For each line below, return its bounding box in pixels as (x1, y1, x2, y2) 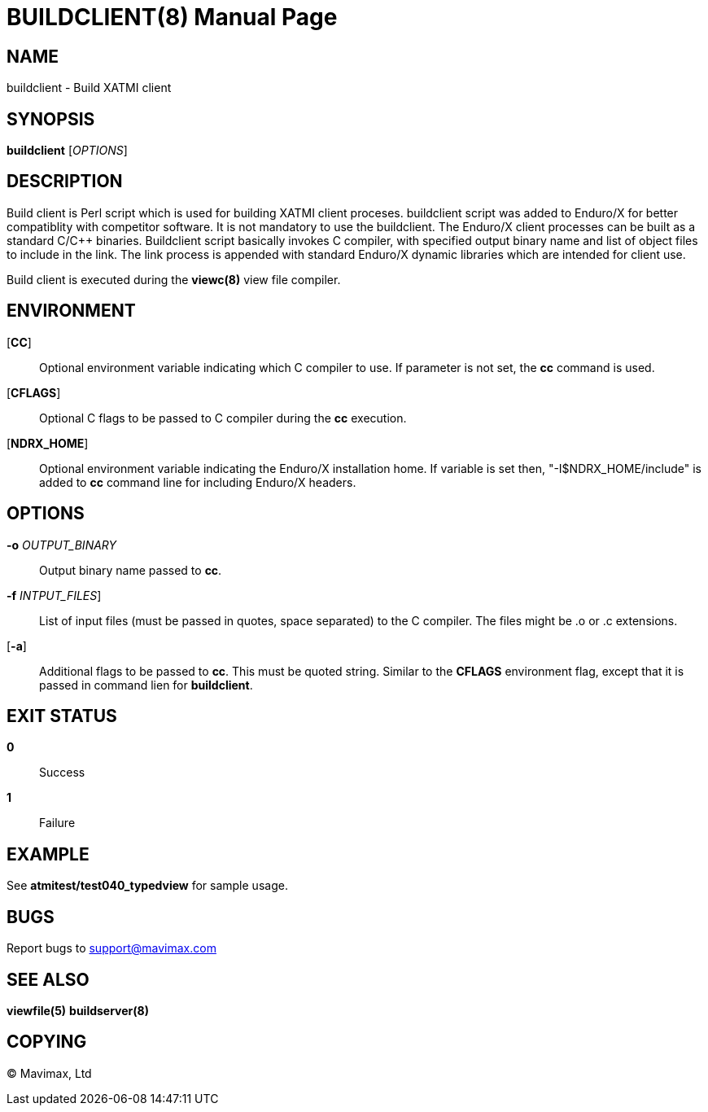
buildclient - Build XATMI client (7, 81, 172, 95)
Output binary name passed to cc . (39, 563, 222, 577)
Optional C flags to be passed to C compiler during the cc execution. (39, 410, 407, 425)
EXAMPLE (7, 843, 90, 865)
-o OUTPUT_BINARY (7, 537, 117, 552)
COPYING (7, 1031, 87, 1053)
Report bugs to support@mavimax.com (7, 941, 216, 956)
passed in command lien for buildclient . (39, 677, 253, 692)
